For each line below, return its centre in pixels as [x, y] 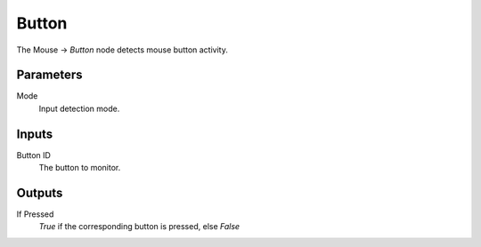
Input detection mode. [79, 108]
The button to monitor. [80, 168]
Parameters [49, 75]
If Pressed [35, 214]
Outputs [40, 192]
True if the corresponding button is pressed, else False [139, 227]
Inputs [35, 134]
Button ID [33, 155]
